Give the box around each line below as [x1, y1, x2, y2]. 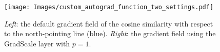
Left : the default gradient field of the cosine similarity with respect [4, 18, 213, 29]
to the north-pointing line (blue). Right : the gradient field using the [4, 28, 216, 39]
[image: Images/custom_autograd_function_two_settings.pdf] [4, 4, 214, 11]
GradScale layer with [4, 38, 70, 48]
